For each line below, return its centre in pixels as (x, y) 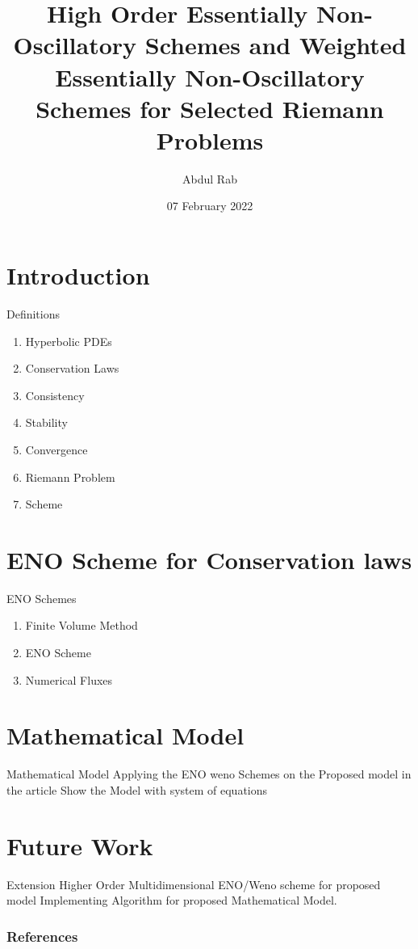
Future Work (80, 845)
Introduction (78, 275)
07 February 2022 (210, 206)
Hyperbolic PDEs (69, 341)
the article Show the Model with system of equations (137, 789)
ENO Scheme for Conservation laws (209, 559)
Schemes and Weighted (276, 45)
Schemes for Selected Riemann (210, 108)
